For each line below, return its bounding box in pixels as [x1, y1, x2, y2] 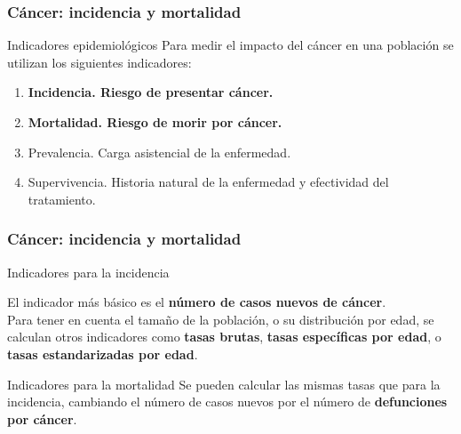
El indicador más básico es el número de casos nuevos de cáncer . [7, 293, 386, 311]
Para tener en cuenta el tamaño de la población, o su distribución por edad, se [7, 309, 434, 328]
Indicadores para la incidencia [7, 262, 170, 281]
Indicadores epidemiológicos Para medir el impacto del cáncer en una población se [7, 36, 454, 54]
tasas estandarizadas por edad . [7, 344, 198, 363]
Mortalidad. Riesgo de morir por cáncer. [28, 113, 282, 131]
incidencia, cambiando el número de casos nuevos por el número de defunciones [7, 392, 448, 411]
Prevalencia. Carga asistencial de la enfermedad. [28, 142, 291, 161]
